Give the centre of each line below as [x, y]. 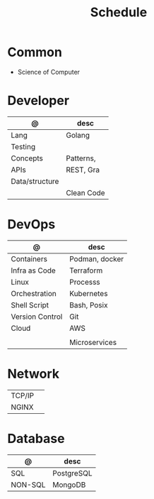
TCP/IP [23, 395]
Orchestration [34, 293]
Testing [23, 146]
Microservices [93, 342]
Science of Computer [48, 72]
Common [35, 52]
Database [36, 438]
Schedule [119, 12]
